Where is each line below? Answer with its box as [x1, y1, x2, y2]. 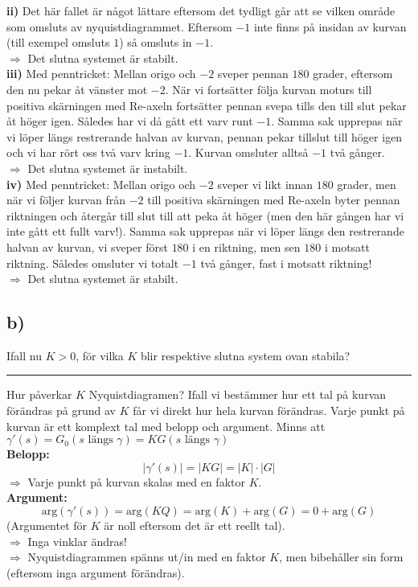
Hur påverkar [6, 386, 72, 403]
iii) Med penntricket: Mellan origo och [6, 65, 196, 82]
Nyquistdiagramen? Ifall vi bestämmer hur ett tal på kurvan [88, 386, 387, 403]
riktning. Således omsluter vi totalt [6, 254, 179, 271]
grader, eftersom [313, 65, 393, 82]
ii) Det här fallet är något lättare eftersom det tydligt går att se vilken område [6, 2, 395, 18]
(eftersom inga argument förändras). [6, 564, 185, 581]
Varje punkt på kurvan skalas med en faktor [27, 473, 245, 490]
